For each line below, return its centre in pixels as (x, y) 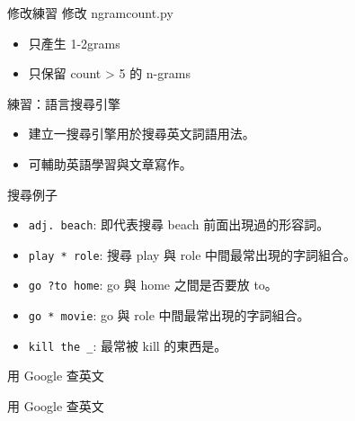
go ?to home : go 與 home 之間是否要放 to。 (153, 285)
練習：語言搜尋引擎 (64, 103)
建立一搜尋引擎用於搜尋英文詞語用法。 (142, 134)
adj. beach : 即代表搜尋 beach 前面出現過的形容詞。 (179, 224)
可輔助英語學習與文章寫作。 (110, 163)
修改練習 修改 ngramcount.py (90, 13)
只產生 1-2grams (74, 43)
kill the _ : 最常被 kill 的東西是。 (128, 345)
